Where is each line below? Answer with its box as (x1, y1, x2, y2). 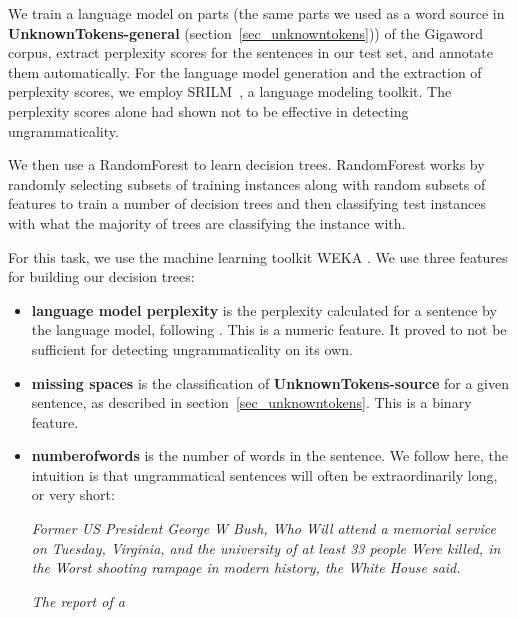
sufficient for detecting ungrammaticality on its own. (31, 338, 353, 359)
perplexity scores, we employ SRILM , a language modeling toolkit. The (8, 81, 452, 102)
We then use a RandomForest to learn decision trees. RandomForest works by (8, 154, 485, 175)
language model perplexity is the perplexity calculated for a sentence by (31, 299, 497, 320)
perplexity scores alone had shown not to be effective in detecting (8, 100, 409, 121)
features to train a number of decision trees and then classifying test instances (8, 193, 486, 214)
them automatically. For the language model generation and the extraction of (8, 61, 482, 82)
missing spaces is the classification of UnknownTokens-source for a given (31, 372, 509, 393)
